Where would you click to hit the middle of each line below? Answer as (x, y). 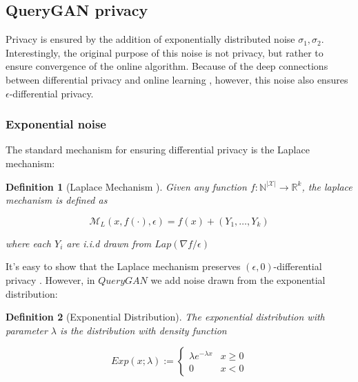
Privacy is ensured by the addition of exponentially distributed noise (150, 39)
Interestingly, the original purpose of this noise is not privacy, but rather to (165, 52)
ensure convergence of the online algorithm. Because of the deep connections (167, 66)
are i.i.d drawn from (109, 243)
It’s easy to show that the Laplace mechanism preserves (123, 266)
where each (29, 243)
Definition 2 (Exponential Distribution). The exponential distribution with (165, 317)
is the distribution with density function (143, 330)
